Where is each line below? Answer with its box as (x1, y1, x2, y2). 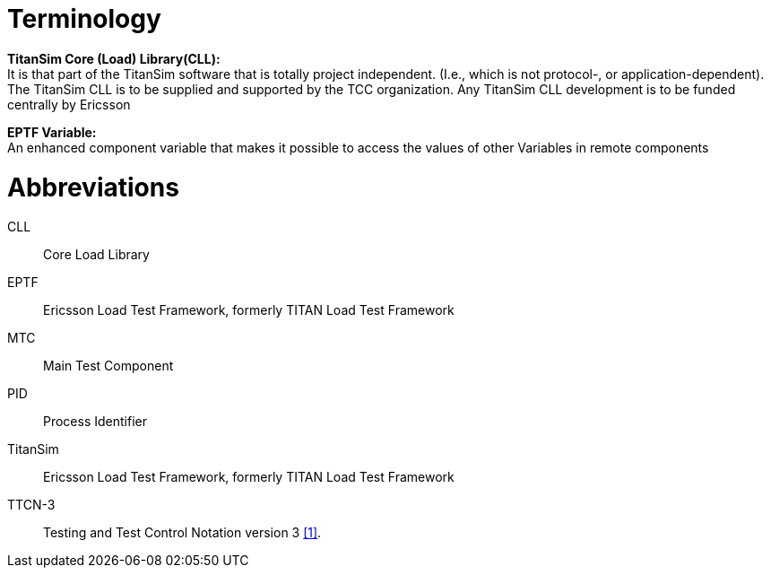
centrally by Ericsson (7, 96, 131, 112)
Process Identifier (43, 414, 147, 430)
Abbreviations (7, 171, 179, 203)
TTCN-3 (7, 497, 56, 513)
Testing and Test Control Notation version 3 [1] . (43, 525, 322, 541)
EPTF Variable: (7, 124, 97, 140)
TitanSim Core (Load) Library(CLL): (7, 50, 221, 66)
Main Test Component (43, 358, 174, 374)
